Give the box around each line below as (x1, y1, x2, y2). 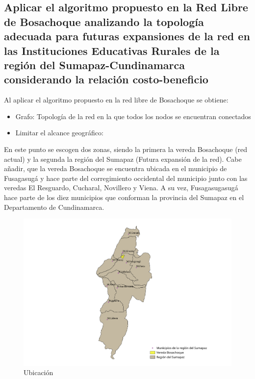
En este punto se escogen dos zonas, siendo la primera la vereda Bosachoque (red (4, 144, 248, 154)
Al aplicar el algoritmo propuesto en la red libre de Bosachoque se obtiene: (4, 95, 229, 105)
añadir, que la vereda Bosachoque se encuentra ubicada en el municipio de (4, 163, 227, 174)
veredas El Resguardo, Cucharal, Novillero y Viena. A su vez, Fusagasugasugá (4, 182, 238, 193)
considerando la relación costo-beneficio (4, 72, 208, 87)
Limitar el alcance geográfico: (15, 127, 103, 138)
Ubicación (24, 367, 53, 378)
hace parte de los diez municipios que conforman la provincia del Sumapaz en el (4, 192, 244, 202)
